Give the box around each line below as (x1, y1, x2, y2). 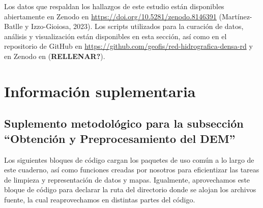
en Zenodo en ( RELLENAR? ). (4, 50, 105, 61)
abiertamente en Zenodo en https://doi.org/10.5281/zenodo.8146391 (4, 11, 217, 21)
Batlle (4, 21, 23, 32)
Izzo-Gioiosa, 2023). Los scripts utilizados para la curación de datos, (31, 21, 244, 32)
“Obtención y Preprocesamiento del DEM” (4, 130, 236, 146)
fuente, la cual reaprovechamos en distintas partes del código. (4, 194, 195, 204)
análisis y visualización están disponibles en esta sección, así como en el (4, 31, 227, 41)
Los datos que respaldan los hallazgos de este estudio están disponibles (4, 1, 224, 11)
